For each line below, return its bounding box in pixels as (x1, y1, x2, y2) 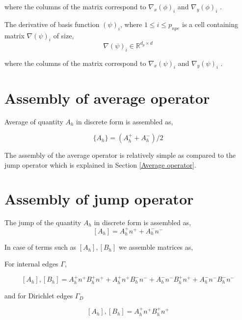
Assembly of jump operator (4, 188, 194, 208)
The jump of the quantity (4, 217, 81, 227)
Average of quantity (4, 116, 63, 126)
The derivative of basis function (4, 19, 100, 29)
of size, (53, 30, 74, 40)
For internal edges (4, 258, 58, 268)
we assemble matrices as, (119, 242, 193, 252)
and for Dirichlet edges (4, 290, 73, 300)
